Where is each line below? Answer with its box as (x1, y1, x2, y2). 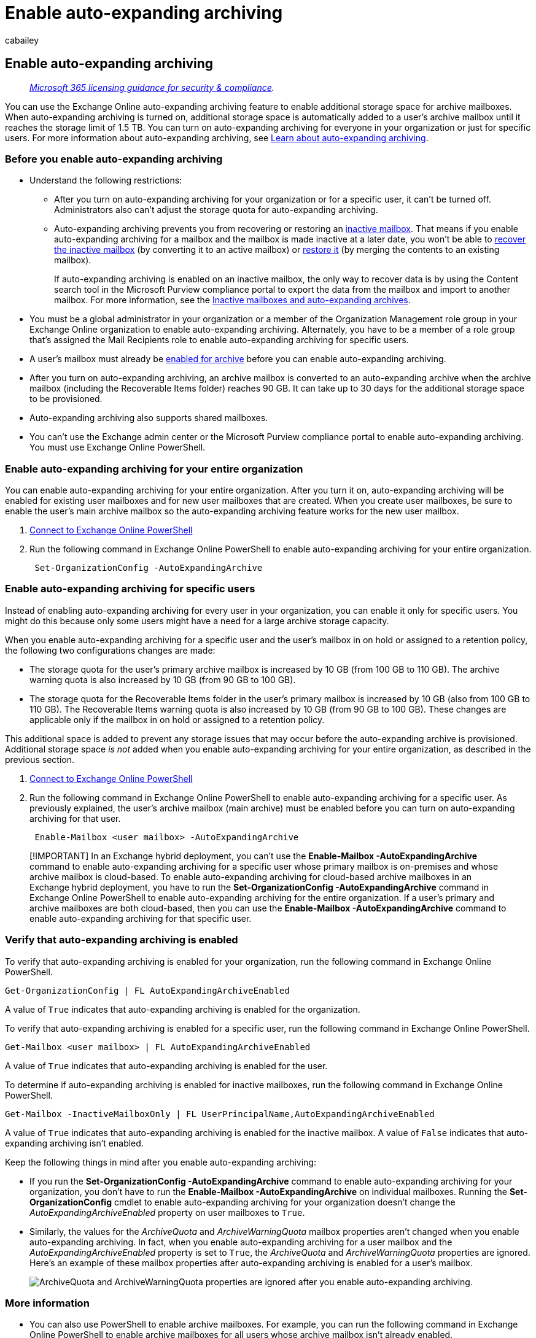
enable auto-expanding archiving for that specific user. (29, 913, 252, 924)
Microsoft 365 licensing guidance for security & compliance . (29, 82, 274, 93)
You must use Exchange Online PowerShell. (29, 442, 206, 453)
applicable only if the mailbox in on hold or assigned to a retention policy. (29, 714, 325, 725)
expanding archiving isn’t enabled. (5, 1137, 144, 1148)
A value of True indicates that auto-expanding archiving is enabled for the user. (5, 1060, 328, 1071)
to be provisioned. (29, 393, 103, 404)
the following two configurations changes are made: (5, 644, 216, 655)
